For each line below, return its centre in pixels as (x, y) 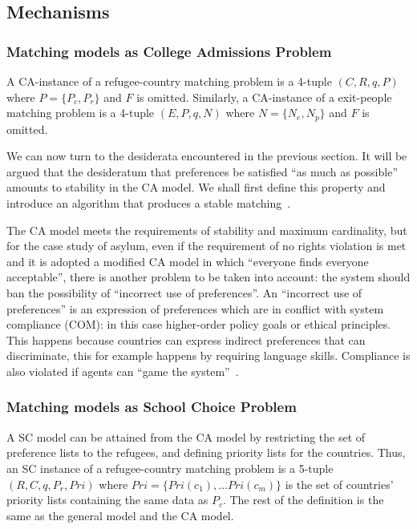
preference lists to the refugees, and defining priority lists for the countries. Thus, (206, 452)
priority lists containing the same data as (107, 500)
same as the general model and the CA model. (120, 515)
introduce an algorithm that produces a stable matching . (149, 203)
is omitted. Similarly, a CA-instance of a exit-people (264, 97)
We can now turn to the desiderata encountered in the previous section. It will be (207, 156)
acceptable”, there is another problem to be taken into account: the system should (208, 277)
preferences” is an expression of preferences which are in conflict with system (195, 308)
